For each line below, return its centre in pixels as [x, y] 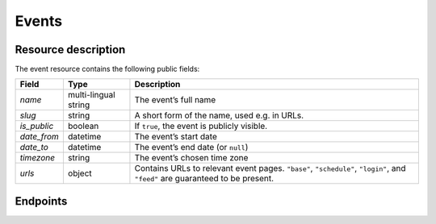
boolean [83, 127]
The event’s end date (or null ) [191, 147]
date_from [40, 137]
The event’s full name [175, 100]
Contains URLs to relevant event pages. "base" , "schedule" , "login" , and [270, 168]
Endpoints [41, 201]
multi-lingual [92, 95]
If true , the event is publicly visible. [201, 127]
